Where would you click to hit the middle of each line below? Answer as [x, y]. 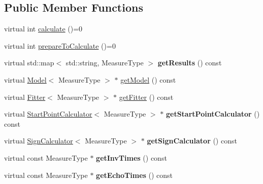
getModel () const [148, 79]
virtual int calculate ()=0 [43, 29]
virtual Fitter [25, 97]
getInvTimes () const [131, 157]
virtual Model [25, 79]
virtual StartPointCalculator [48, 114]
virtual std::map [29, 63]
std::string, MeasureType [105, 63]
